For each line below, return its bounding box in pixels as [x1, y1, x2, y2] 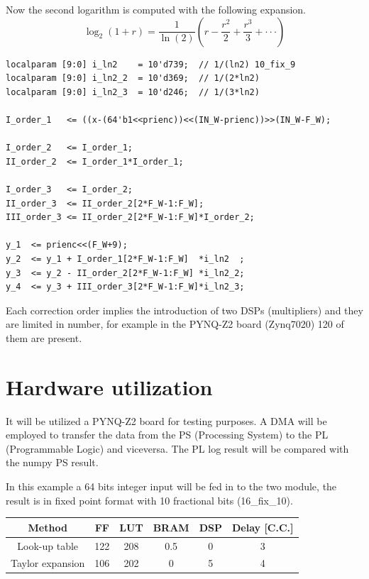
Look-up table [17, 538, 79, 553]
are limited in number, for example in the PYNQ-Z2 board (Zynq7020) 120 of [6, 316, 344, 331]
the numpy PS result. [6, 455, 99, 470]
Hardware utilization [6, 372, 213, 401]
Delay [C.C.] [231, 519, 294, 534]
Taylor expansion [11, 556, 85, 570]
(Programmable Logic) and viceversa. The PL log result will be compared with [6, 441, 349, 456]
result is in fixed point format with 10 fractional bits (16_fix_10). [6, 492, 293, 507]
